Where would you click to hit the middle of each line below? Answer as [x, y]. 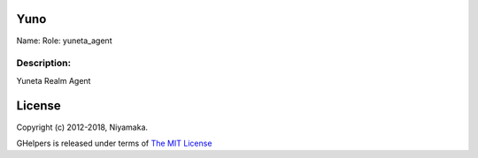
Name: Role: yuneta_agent [64, 41]
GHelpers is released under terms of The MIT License [114, 143]
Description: [43, 64]
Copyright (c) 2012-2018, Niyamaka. [82, 127]
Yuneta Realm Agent [54, 80]
